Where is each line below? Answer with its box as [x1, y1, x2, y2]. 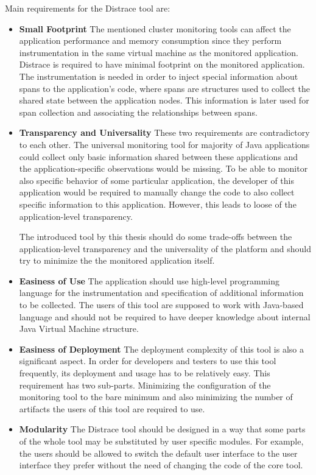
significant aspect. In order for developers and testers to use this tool [19, 354, 276, 367]
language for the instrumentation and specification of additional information [19, 286, 304, 299]
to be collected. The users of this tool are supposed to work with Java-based [19, 298, 304, 311]
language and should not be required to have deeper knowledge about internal [19, 310, 311, 323]
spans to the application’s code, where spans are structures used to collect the [19, 82, 310, 94]
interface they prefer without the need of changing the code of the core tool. [19, 459, 303, 471]
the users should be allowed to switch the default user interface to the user [19, 446, 298, 459]
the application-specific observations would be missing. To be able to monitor [19, 162, 308, 175]
